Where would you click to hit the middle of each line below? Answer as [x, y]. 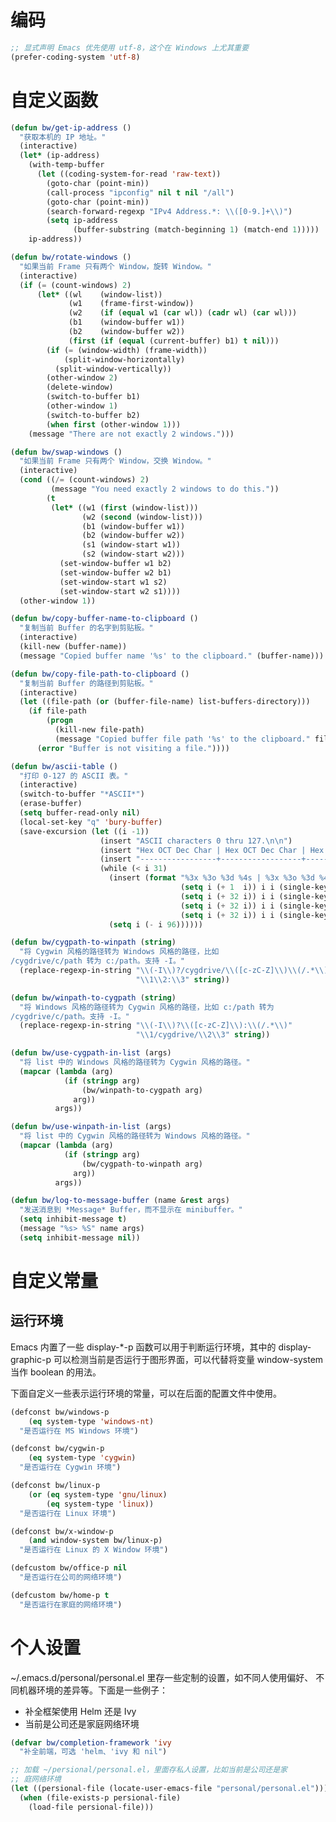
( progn [60, 721]
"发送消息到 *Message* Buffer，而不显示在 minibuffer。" [131, 1210]
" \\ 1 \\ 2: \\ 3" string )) [182, 979]
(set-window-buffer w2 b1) [115, 572]
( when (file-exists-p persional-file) [100, 1797]
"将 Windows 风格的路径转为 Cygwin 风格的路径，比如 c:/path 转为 [147, 1007]
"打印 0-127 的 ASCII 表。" [74, 776]
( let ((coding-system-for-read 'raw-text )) [129, 174]
